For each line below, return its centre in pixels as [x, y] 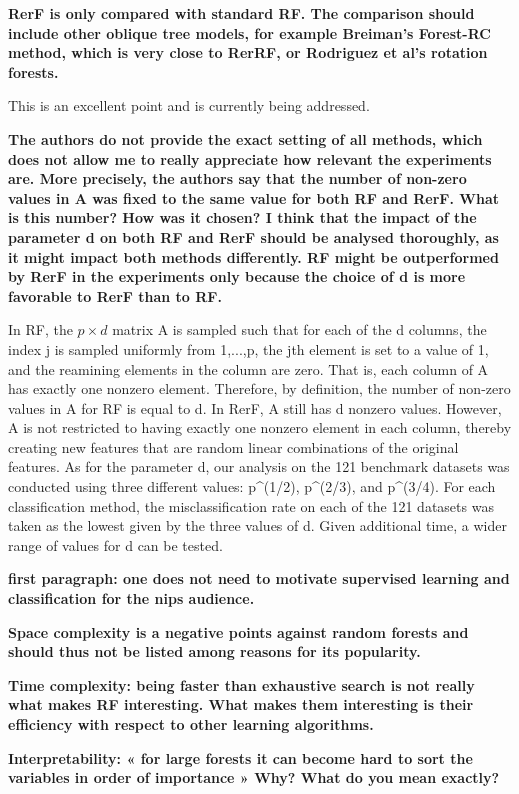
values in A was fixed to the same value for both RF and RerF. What [253, 197]
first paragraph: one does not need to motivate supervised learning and [259, 578]
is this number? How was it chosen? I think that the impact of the [242, 217]
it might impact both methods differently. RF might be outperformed [253, 256]
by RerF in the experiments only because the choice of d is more [237, 276]
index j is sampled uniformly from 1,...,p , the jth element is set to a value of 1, [248, 348]
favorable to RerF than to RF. [115, 295]
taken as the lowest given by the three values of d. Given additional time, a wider [257, 525]
